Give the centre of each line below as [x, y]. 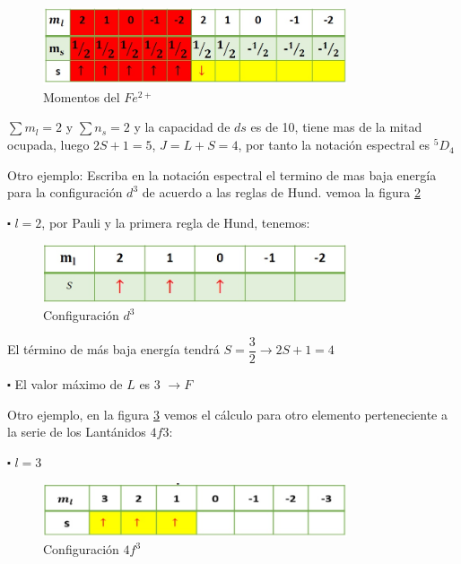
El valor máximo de [69, 384]
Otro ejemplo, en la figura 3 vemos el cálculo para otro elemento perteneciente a [227, 414]
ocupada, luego [48, 145]
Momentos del [82, 96]
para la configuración [65, 192]
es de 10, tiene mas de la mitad [336, 127]
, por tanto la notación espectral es [334, 145]
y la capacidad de [182, 127]
